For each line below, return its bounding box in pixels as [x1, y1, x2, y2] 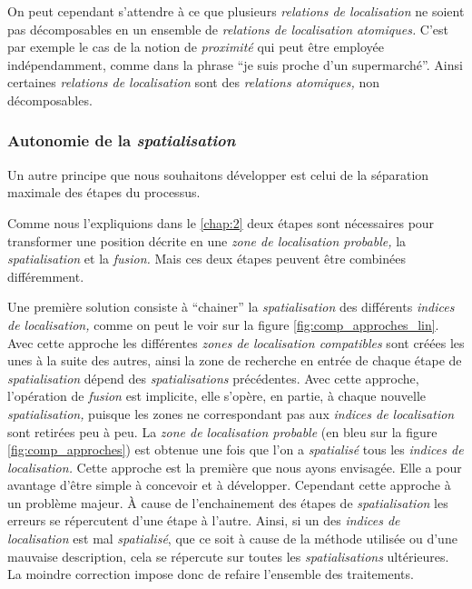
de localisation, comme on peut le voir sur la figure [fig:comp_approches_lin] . [7, 314, 439, 334]
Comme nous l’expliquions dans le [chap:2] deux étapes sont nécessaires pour [7, 213, 435, 232]
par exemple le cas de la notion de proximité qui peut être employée [7, 37, 385, 56]
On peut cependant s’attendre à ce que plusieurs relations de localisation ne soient [7, 2, 465, 20]
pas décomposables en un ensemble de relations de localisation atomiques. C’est [7, 19, 449, 38]
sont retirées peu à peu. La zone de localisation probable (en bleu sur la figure [7, 422, 438, 441]
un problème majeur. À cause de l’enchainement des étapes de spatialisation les [7, 493, 448, 512]
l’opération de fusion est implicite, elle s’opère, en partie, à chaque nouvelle [7, 386, 427, 405]
